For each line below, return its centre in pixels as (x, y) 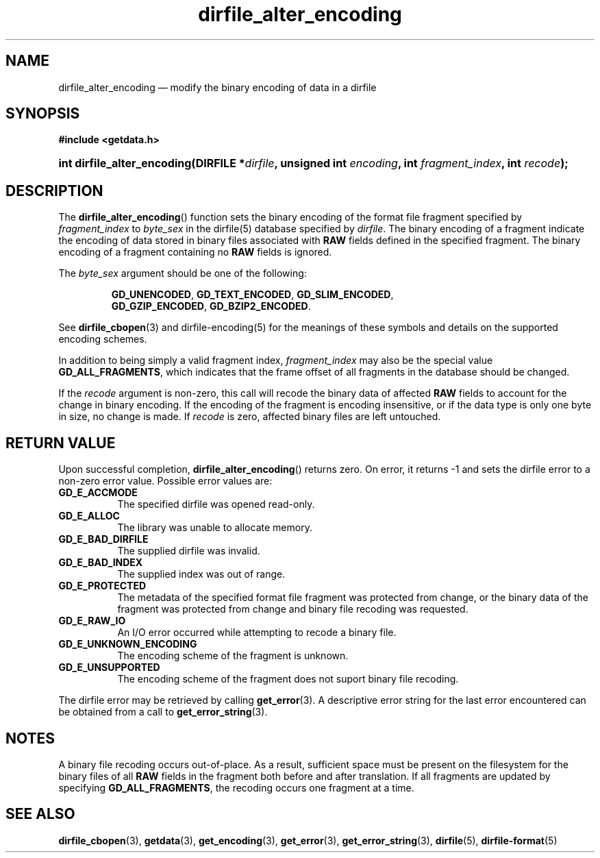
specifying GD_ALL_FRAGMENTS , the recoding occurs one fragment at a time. (236, 787)
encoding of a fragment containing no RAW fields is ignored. (195, 252)
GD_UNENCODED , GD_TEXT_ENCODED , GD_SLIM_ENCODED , (252, 295)
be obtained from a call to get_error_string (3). (163, 712)
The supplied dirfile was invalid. (189, 551)
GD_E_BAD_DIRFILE (103, 539)
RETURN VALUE (61, 443)
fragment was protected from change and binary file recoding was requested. (293, 609)
